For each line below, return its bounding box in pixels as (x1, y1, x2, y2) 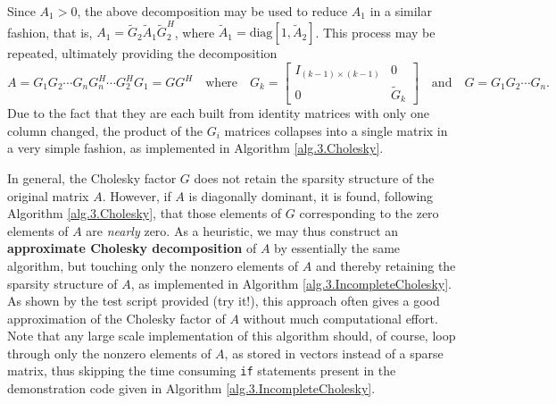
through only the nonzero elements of (7, 343, 212, 362)
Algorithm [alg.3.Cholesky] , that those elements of (7, 204, 282, 223)
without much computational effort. (243, 308, 438, 327)
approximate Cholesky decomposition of (7, 239, 257, 257)
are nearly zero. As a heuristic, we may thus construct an (86, 221, 399, 240)
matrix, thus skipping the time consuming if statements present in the (7, 361, 396, 380)
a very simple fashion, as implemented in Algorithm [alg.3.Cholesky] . (7, 139, 384, 157)
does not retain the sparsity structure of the (194, 168, 435, 187)
